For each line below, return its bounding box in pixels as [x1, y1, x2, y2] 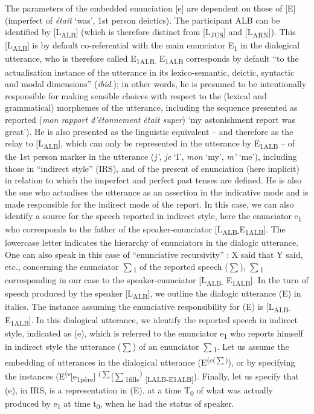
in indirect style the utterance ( [5, 340, 121, 353]
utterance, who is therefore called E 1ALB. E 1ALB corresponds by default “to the [5, 52, 299, 67]
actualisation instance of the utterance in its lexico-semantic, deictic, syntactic [5, 65, 295, 78]
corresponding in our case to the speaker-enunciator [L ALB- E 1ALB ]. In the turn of [5, 273, 309, 287]
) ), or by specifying [225, 354, 295, 369]
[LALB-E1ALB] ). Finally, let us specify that [145, 370, 300, 384]
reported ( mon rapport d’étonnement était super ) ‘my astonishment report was [5, 113, 295, 125]
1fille [125, 374, 140, 384]
